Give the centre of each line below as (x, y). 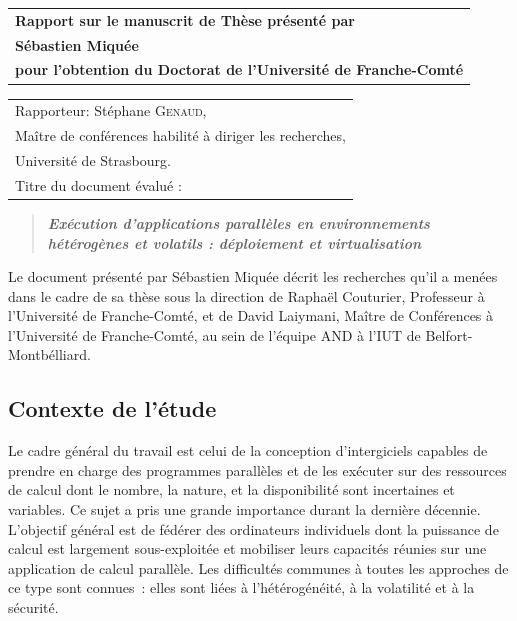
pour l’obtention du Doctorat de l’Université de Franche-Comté (239, 69)
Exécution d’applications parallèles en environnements (238, 222)
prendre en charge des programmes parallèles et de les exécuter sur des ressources (257, 469)
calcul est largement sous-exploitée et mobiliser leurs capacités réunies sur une (247, 548)
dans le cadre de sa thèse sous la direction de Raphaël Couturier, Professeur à (246, 295)
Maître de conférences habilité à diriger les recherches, (180, 135)
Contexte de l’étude (112, 408)
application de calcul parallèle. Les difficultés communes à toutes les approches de (258, 567)
